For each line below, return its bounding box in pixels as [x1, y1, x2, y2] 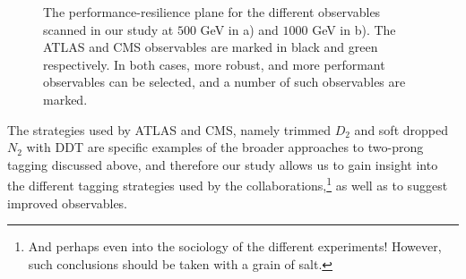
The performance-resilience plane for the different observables [43, 3, 381, 21]
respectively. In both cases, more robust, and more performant [43, 55, 385, 73]
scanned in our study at [43, 20, 174, 38]
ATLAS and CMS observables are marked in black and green [43, 38, 378, 56]
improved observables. [7, 193, 128, 212]
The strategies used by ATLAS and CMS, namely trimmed [7, 120, 331, 139]
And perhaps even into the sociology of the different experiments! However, [28, 237, 442, 256]
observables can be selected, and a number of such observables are [43, 72, 406, 91]
